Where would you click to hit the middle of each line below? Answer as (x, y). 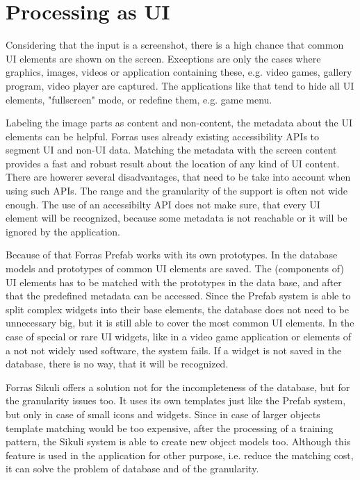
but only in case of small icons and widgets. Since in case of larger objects (163, 414)
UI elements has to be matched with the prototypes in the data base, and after (174, 282)
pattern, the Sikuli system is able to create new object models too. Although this (178, 441)
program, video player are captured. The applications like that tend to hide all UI (180, 85)
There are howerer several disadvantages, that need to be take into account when (178, 177)
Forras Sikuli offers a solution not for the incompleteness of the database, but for (178, 387)
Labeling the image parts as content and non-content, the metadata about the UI (179, 123)
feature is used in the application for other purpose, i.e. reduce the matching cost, (180, 455)
